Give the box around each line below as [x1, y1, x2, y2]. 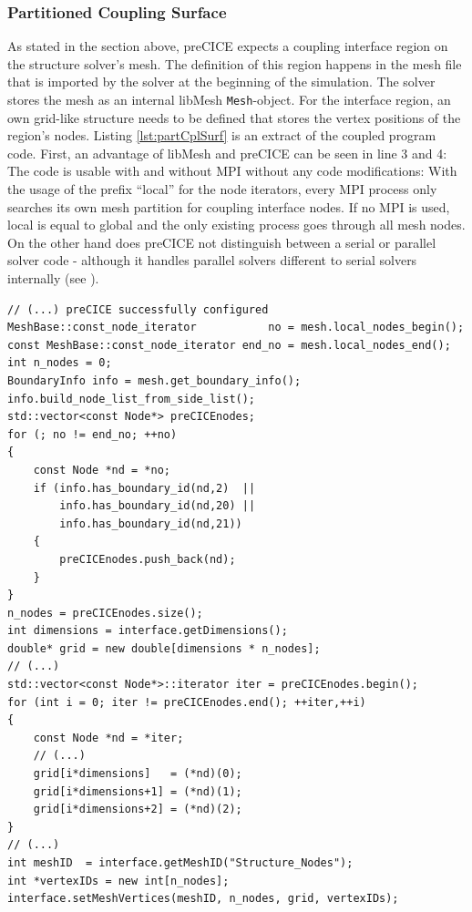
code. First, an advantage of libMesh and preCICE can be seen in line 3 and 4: [7, 143, 447, 162]
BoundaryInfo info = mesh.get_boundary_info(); [7, 374, 302, 387]
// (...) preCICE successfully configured [7, 302, 269, 316]
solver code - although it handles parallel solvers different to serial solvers [7, 251, 417, 270]
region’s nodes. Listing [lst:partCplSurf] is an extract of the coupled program [7, 126, 436, 145]
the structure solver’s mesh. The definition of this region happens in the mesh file [7, 54, 462, 73]
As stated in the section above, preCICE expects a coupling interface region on [7, 36, 448, 56]
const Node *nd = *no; [33, 463, 170, 476]
